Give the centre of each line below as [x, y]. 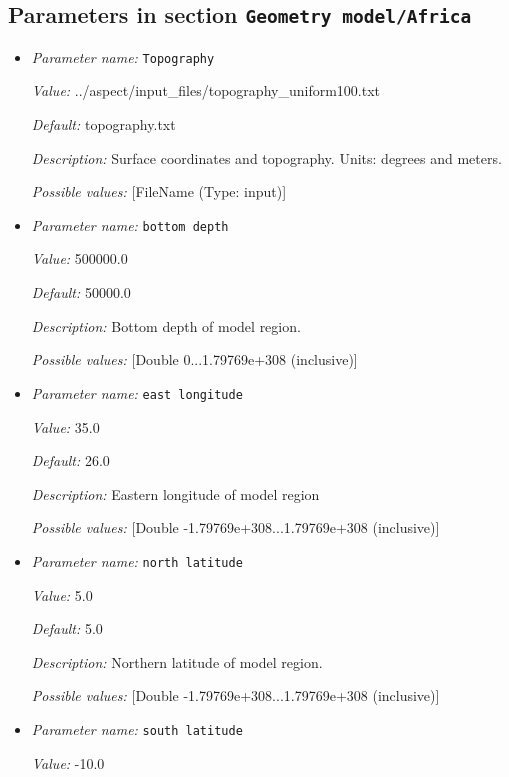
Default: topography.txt [103, 124]
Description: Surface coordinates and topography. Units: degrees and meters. [266, 157]
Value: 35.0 [65, 426]
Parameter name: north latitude [137, 560]
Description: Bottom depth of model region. [166, 325]
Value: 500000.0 [79, 258]
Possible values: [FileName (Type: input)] [159, 191]
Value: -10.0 [68, 762]
